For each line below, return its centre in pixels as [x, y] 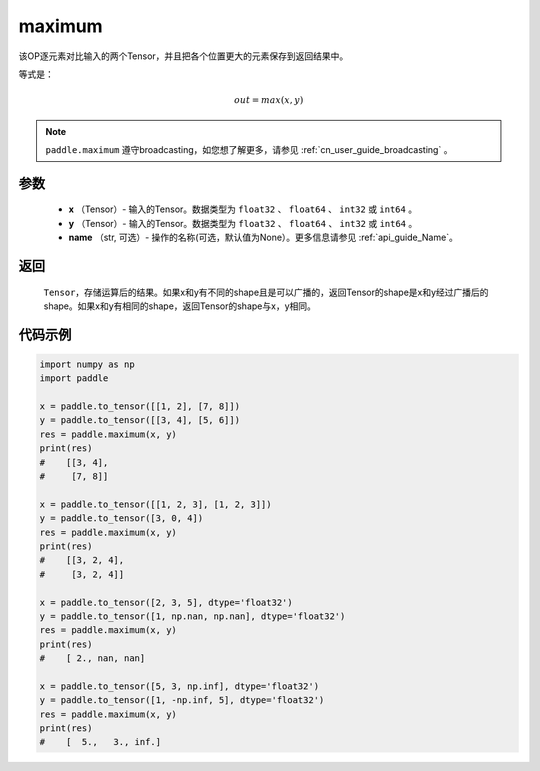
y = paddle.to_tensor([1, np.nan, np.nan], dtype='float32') [192, 616]
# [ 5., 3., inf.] [100, 742]
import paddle [74, 378]
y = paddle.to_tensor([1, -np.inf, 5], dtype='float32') [182, 700]
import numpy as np [87, 364]
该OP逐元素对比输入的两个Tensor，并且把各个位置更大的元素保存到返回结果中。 [183, 56]
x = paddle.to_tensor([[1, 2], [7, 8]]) [139, 406]
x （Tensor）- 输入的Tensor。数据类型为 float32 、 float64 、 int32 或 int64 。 [243, 209]
